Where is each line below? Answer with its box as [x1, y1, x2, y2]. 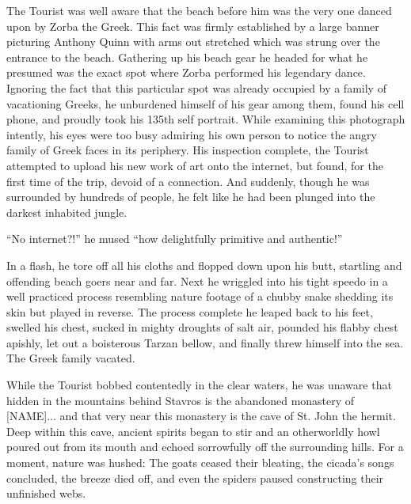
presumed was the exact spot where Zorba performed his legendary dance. [6, 64, 366, 81]
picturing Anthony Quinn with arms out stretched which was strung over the [6, 33, 380, 50]
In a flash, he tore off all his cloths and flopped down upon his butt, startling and [6, 256, 402, 273]
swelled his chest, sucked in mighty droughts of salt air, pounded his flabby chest [6, 319, 398, 335]
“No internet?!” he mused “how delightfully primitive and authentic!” [6, 230, 343, 247]
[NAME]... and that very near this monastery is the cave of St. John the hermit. [6, 407, 396, 424]
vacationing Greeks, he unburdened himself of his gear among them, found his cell [6, 95, 405, 112]
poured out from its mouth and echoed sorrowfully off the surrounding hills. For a [6, 438, 404, 455]
